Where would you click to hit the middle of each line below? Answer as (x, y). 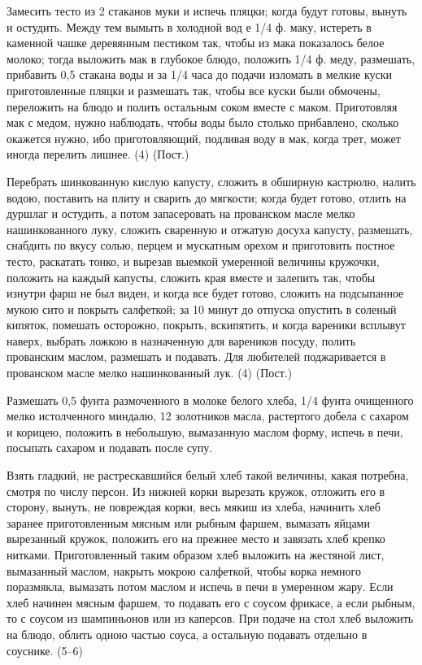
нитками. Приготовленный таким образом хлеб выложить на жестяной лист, (196, 554)
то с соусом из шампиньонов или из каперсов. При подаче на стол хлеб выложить (210, 618)
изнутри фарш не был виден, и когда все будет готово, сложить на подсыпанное (205, 293)
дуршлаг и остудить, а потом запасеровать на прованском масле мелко (181, 213)
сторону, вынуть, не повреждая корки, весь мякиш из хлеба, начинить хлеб (194, 507)
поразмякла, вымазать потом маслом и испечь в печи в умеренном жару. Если (200, 587)
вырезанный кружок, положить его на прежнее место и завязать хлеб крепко (196, 539)
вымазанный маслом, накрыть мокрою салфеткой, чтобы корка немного (184, 570)
